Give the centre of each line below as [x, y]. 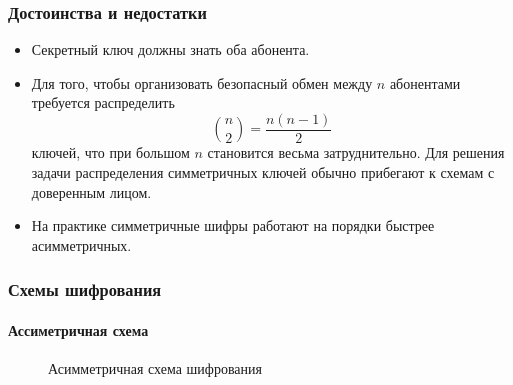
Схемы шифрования [85, 289]
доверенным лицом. [91, 191]
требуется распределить [103, 102]
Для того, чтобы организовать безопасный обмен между [202, 82]
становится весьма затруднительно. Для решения [356, 152]
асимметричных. [81, 244]
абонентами [425, 82]
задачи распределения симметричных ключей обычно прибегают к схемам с [263, 172]
